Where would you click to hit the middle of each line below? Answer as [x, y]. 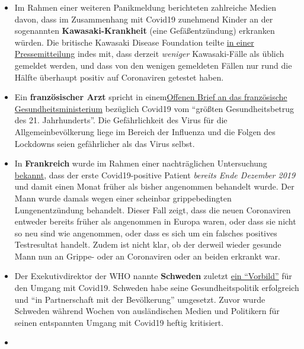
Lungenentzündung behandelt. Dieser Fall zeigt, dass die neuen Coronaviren [153, 209]
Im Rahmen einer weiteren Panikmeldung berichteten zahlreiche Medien [145, 7]
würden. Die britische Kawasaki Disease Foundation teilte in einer [134, 42]
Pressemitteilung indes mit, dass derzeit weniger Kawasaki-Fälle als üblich [149, 54]
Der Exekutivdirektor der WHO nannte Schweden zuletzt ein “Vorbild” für [153, 276]
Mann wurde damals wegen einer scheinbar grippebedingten [123, 198]
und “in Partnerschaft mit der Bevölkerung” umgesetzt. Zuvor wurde [140, 299]
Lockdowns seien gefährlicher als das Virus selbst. [105, 143]
